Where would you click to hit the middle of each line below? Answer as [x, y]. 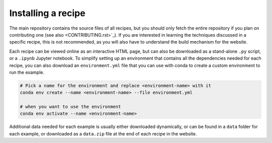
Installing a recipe [47, 13]
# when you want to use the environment [70, 107]
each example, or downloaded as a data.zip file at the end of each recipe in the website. [103, 133]
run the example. [27, 72]
